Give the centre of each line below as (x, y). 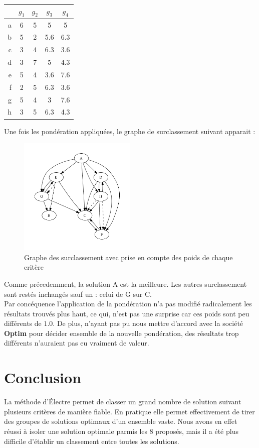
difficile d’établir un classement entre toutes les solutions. (92, 441)
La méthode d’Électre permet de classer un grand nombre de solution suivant (123, 402)
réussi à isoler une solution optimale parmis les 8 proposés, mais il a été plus (121, 431)
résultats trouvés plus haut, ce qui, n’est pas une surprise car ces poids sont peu (127, 313)
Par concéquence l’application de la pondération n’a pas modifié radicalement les (128, 304)
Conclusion (43, 377)
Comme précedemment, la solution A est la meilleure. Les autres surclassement (125, 284)
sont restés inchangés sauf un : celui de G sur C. (78, 294)
